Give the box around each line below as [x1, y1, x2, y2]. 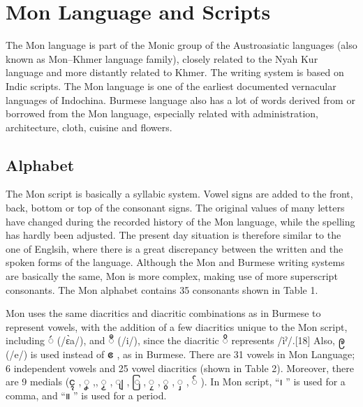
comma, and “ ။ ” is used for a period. [6, 387, 167, 402]
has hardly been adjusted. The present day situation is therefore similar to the [6, 228, 341, 242]
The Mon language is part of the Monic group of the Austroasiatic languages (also [6, 38, 357, 52]
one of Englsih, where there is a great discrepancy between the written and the [6, 241, 343, 256]
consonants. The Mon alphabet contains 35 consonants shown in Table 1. [6, 282, 318, 297]
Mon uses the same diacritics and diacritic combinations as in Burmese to [6, 306, 321, 320]
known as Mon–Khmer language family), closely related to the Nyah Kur [6, 51, 318, 66]
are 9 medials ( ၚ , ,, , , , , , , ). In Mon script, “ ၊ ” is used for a [6, 374, 346, 389]
